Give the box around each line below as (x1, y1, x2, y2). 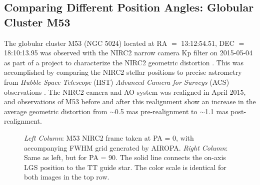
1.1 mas (204, 106, 228, 116)
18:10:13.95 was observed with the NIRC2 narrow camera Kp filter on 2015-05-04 (4, 47, 253, 58)
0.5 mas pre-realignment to (114, 106, 197, 116)
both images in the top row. (24, 172, 109, 182)
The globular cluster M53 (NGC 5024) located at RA (4, 37, 167, 48)
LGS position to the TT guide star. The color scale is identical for (24, 162, 226, 172)
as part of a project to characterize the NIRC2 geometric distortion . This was (4, 57, 244, 67)
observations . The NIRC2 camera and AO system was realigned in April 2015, (4, 86, 246, 97)
